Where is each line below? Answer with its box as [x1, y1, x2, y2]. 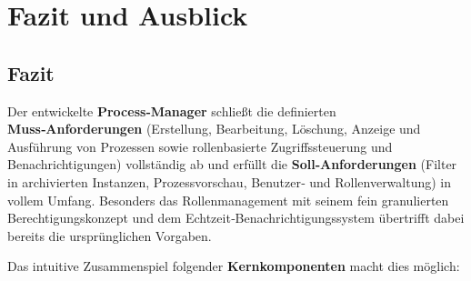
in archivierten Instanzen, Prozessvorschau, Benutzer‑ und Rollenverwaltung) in [7, 172, 452, 191]
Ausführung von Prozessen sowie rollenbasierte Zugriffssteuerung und [7, 136, 393, 156]
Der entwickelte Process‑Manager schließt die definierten [7, 101, 336, 120]
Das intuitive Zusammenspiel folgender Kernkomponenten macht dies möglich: [7, 256, 460, 276]
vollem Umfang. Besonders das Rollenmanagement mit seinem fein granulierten [7, 190, 449, 209]
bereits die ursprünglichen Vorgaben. [7, 226, 212, 245]
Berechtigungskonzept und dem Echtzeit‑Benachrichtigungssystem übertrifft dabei [7, 208, 465, 227]
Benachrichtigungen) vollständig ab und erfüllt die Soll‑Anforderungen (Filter [7, 155, 457, 174]
